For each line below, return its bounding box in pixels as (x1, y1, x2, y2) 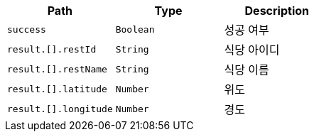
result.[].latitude (7, 83, 107, 94)
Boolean (115, 23, 155, 35)
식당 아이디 (224, 43, 280, 57)
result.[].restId (7, 43, 97, 55)
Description (244, 4, 309, 18)
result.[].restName (7, 63, 107, 75)
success (7, 23, 46, 35)
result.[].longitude (7, 103, 113, 114)
